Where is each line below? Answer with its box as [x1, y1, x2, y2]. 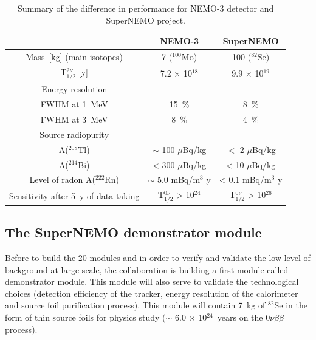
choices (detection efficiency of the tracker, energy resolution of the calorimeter [5, 287, 298, 299]
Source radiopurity [39, 127, 109, 140]
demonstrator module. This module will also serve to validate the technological [5, 275, 299, 288]
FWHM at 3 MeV [40, 112, 108, 125]
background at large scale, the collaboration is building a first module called [5, 263, 289, 276]
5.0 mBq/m [157, 173, 201, 186]
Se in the [274, 299, 307, 311]
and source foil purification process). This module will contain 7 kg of [5, 299, 266, 311]
